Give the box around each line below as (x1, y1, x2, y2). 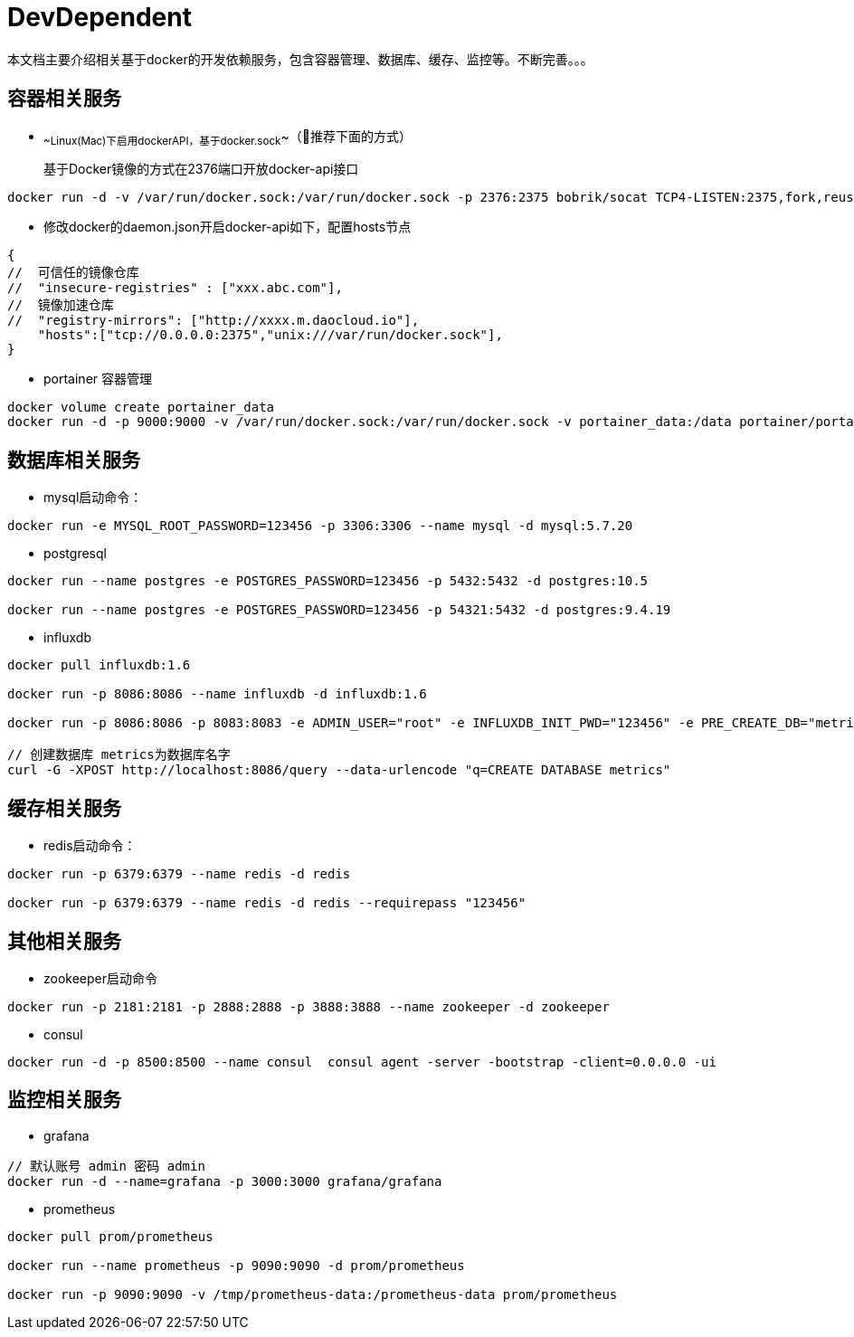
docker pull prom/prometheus (7, 1228, 213, 1244)
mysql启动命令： (43, 489, 143, 506)
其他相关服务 (7, 929, 121, 953)
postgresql (43, 545, 107, 562)
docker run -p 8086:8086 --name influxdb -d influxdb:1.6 (7, 687, 427, 702)
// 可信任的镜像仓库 (7, 265, 139, 280)
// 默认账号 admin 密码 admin (7, 1158, 205, 1173)
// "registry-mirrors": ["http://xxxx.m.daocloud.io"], (7, 313, 420, 328)
